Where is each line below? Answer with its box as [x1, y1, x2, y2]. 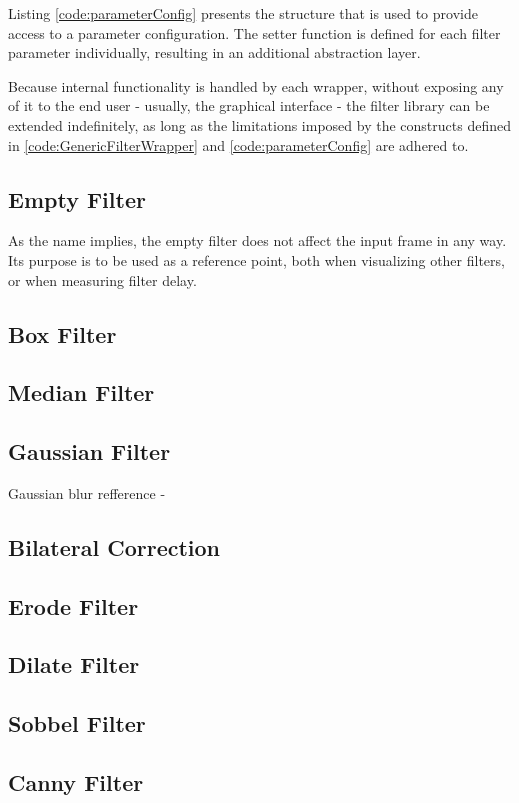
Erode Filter [8, 590, 139, 621]
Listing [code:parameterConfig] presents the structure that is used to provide [8, 3, 478, 23]
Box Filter [8, 318, 117, 349]
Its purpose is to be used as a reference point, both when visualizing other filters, [8, 249, 505, 270]
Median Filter [8, 377, 155, 408]
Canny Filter [8, 767, 144, 798]
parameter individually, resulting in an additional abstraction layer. [8, 42, 421, 63]
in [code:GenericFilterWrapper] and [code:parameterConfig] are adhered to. [8, 134, 469, 155]
